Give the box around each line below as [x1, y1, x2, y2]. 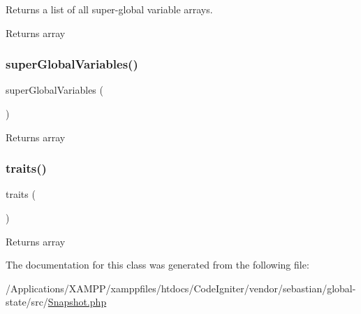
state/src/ [6, 294, 48, 309]
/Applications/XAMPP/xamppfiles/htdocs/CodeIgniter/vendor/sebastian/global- [6, 280, 356, 295]
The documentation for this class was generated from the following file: [6, 257, 309, 272]
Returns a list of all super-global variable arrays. [6, 2, 213, 16]
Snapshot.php [47, 294, 107, 309]
